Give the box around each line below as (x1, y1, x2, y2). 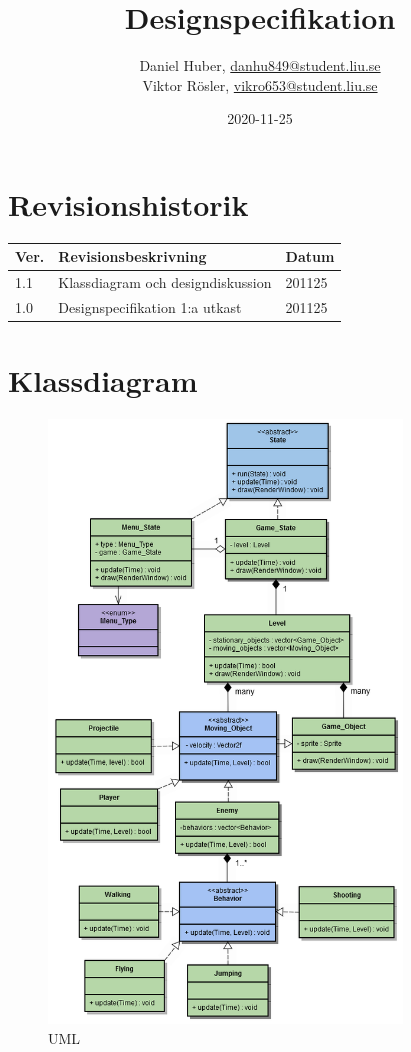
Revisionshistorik (8, 183, 249, 224)
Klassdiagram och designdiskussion (58, 272, 272, 293)
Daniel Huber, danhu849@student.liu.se (139, 55, 381, 76)
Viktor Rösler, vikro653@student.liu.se (142, 74, 378, 95)
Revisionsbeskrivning (58, 246, 207, 267)
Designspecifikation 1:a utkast (58, 297, 242, 318)
